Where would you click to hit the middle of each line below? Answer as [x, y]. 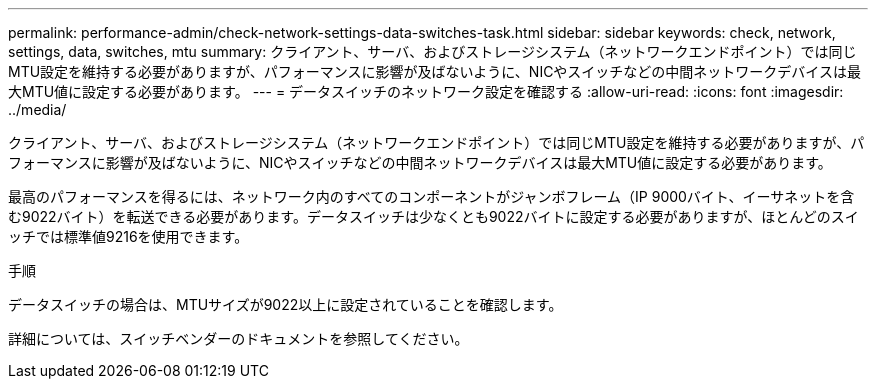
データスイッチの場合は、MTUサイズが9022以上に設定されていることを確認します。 [285, 304]
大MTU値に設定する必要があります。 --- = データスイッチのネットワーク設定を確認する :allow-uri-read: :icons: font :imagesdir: [426, 91]
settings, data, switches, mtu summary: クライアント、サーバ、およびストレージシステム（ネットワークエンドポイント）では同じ [432, 51]
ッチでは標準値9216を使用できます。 [128, 236]
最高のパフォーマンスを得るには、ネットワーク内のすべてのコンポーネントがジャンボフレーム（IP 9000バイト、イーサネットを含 [431, 196]
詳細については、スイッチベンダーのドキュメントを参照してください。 [238, 338]
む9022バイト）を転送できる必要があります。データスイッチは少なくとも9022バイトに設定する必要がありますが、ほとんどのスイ [433, 216]
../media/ [37, 109]
